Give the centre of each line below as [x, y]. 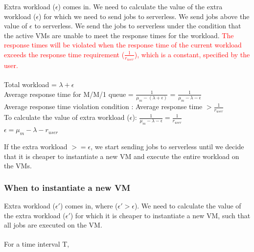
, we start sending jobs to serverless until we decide [167, 146]
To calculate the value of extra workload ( [67, 117]
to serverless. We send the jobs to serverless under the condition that [138, 26]
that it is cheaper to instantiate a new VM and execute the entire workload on [122, 156]
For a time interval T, [37, 244]
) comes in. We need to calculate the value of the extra [140, 6]
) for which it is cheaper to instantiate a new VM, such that [160, 215]
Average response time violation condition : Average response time [103, 106]
